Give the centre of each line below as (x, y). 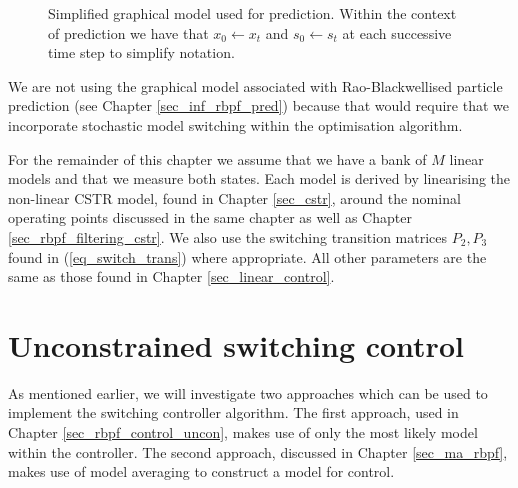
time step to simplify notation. (141, 52)
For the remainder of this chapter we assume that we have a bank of (217, 158)
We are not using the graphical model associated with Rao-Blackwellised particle (255, 85)
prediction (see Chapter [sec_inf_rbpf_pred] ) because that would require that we (259, 105)
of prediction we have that (128, 32)
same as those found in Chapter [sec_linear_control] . (171, 276)
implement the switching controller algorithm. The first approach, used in (233, 412)
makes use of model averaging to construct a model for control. (201, 471)
